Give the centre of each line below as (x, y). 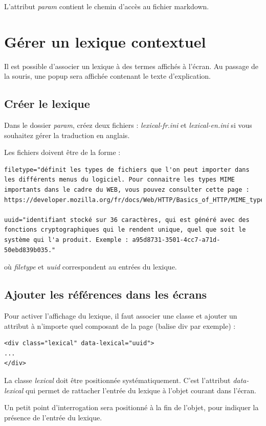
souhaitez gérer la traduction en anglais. (67, 135)
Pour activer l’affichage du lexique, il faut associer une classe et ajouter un (121, 316)
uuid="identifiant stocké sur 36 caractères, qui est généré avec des (127, 220)
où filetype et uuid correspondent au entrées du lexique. (91, 267)
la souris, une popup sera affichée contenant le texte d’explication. (107, 76)
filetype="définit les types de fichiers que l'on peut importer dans (127, 170)
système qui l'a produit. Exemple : (66, 240)
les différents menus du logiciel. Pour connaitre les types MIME (120, 180)
